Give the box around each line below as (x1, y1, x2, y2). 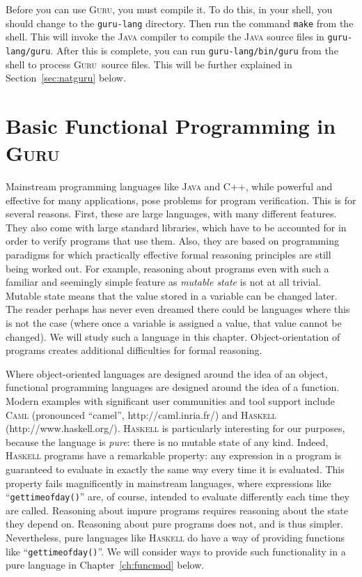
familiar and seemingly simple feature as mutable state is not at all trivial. (6, 275, 322, 289)
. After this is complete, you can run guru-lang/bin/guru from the (50, 43, 338, 57)
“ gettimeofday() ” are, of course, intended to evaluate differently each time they (6, 489, 349, 504)
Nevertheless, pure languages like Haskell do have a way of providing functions (6, 530, 345, 544)
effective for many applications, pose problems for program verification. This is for (6, 192, 356, 207)
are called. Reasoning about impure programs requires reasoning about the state (6, 502, 349, 517)
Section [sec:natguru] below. (6, 70, 126, 85)
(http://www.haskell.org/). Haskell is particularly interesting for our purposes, (6, 421, 345, 436)
